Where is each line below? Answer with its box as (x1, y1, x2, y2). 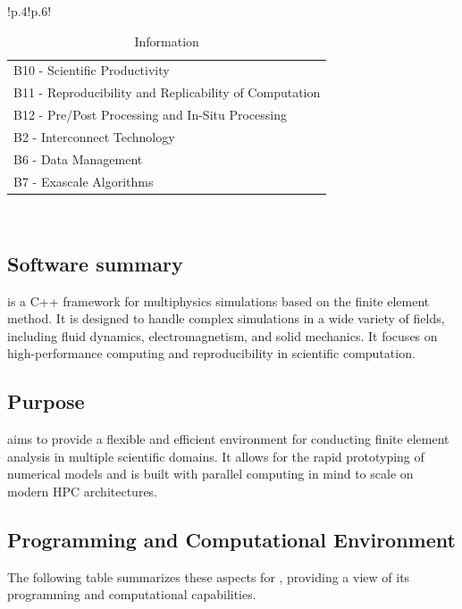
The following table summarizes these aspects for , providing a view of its (7, 567, 410, 586)
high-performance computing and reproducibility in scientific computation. (7, 344, 416, 363)
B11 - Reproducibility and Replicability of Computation (13, 83, 321, 102)
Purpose (7, 388, 85, 415)
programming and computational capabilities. (7, 585, 256, 604)
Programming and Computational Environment (7, 525, 456, 553)
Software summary (7, 249, 183, 277)
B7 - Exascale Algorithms (13, 171, 154, 190)
